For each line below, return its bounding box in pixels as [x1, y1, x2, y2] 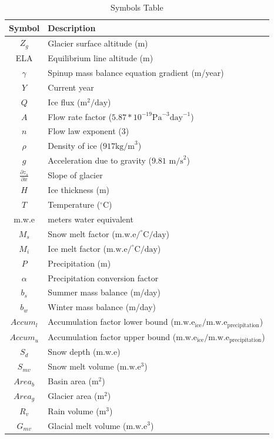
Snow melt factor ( [48, 227, 115, 240]
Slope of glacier [48, 169, 103, 181]
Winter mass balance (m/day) [48, 301, 156, 313]
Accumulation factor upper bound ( [48, 330, 176, 342]
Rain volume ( [48, 404, 99, 417]
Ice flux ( [48, 95, 81, 108]
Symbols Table [111, 1, 163, 13]
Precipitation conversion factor [48, 271, 159, 284]
